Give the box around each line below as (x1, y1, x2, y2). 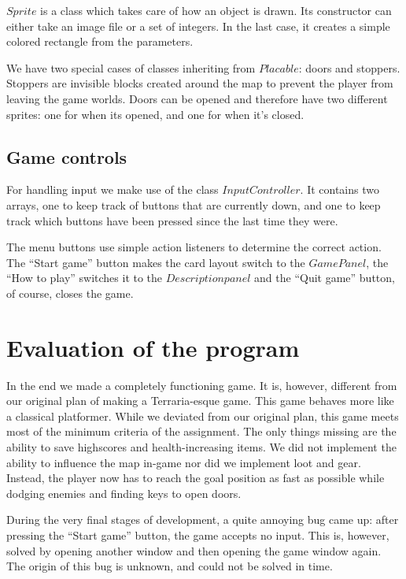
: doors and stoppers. (298, 59, 400, 76)
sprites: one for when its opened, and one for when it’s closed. (6, 106, 304, 122)
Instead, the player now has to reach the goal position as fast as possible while (6, 470, 385, 486)
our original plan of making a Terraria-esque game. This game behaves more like (6, 392, 394, 409)
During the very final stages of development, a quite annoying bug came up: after (6, 511, 399, 528)
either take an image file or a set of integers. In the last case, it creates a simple (6, 17, 390, 34)
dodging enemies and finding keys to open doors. (6, 484, 242, 501)
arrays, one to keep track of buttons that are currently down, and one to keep (6, 196, 381, 213)
